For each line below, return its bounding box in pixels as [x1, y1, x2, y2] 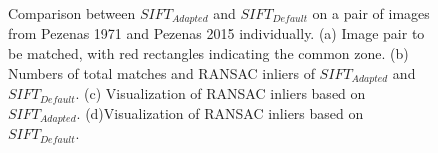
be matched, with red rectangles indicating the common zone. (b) [8, 43, 409, 64]
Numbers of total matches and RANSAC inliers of [8, 62, 315, 83]
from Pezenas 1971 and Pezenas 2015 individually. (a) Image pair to [8, 23, 425, 44]
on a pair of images [312, 3, 430, 23]
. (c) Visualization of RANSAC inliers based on [75, 83, 366, 104]
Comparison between [8, 3, 136, 23]
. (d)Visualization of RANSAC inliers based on [76, 102, 364, 123]
